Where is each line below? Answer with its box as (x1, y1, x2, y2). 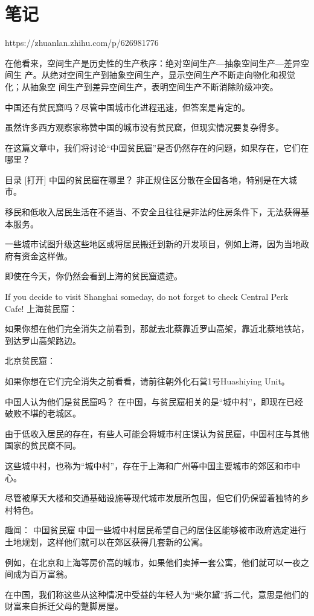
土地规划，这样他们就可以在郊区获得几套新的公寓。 (5, 535, 208, 548)
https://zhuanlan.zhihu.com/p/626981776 (5, 36, 159, 49)
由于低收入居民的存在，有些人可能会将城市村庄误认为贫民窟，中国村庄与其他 (5, 427, 309, 439)
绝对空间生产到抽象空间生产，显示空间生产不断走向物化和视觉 (50, 68, 295, 81)
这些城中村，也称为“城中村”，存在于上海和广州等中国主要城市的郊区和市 (5, 459, 292, 472)
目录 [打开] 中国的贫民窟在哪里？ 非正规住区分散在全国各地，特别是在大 (5, 173, 289, 186)
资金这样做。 (21, 249, 72, 262)
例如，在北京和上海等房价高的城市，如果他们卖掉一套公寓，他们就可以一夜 (5, 556, 301, 568)
